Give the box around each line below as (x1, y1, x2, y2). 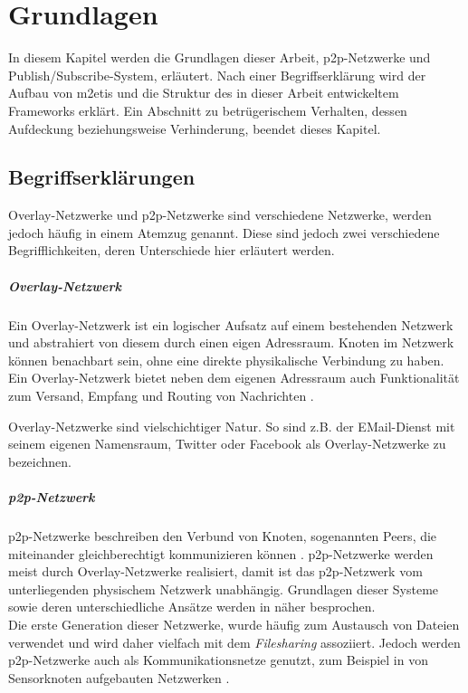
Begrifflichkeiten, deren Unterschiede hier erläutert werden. (8, 241, 335, 260)
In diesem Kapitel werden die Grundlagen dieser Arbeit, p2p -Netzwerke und (8, 48, 431, 67)
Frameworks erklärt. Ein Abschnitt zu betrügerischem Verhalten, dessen (8, 100, 407, 119)
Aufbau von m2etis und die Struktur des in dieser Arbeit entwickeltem (8, 83, 399, 102)
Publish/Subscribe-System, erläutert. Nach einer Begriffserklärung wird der (8, 65, 426, 84)
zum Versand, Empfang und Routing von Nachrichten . (8, 386, 314, 405)
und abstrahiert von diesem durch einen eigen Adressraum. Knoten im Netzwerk (8, 333, 454, 352)
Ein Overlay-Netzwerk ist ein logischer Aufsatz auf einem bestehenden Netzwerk (8, 315, 454, 334)
